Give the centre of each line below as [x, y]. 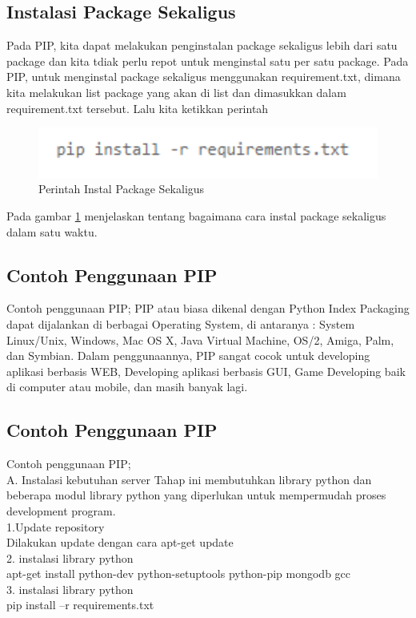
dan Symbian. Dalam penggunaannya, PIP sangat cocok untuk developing [188, 355]
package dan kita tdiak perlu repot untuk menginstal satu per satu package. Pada [208, 61]
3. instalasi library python [70, 589]
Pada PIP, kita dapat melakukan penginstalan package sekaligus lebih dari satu [202, 45]
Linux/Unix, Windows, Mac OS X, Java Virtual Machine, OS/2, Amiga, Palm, [200, 339]
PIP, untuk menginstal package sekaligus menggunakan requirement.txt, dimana [204, 77]
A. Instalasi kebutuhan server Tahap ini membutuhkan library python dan [189, 479]
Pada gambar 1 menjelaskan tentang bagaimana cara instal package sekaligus [196, 215]
